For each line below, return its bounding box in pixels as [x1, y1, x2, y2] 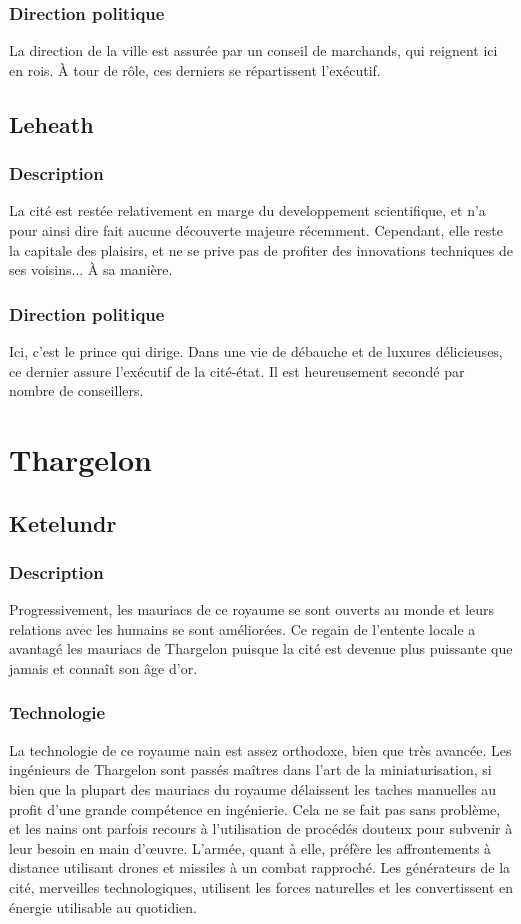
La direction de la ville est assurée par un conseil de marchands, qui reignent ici [9, 40, 498, 61]
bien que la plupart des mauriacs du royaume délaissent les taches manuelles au [9, 778, 497, 799]
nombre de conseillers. [9, 380, 144, 401]
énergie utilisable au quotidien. [9, 896, 197, 917]
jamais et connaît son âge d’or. [9, 657, 198, 678]
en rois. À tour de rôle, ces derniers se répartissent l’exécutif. [9, 59, 381, 80]
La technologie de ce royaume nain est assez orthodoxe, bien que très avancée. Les [9, 739, 512, 760]
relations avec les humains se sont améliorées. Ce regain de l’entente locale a [9, 618, 476, 639]
